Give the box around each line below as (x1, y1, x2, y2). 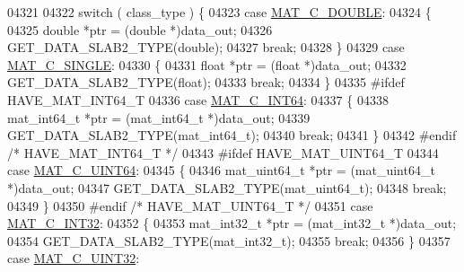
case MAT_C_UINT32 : (7, 249, 140, 268)
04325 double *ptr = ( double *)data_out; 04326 (7, 20, 273, 39)
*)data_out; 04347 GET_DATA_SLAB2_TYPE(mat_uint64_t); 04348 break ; (7, 178, 447, 197)
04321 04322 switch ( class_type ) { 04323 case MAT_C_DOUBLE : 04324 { (7, 3, 432, 21)
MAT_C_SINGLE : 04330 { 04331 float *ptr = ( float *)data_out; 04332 (7, 55, 407, 74)
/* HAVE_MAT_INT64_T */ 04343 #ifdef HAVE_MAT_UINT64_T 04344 (7, 143, 439, 162)
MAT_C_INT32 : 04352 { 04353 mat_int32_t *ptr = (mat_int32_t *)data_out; (7, 214, 457, 233)
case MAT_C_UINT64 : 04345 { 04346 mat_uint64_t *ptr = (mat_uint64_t (7, 161, 435, 180)
